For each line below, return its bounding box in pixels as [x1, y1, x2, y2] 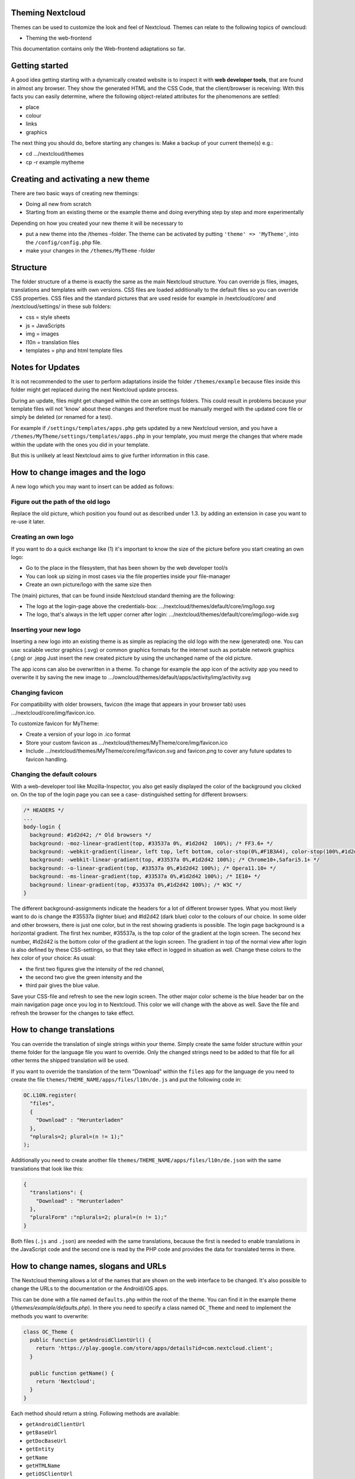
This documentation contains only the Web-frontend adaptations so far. [11, 45, 186, 53]
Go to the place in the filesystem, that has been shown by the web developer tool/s [25, 564, 228, 571]
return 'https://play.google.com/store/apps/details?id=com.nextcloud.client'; [35, 1345, 273, 1352]
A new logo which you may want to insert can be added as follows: [11, 483, 174, 490]
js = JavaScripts [25, 322, 65, 329]
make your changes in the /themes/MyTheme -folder [25, 247, 156, 254]
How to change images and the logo [11, 467, 146, 477]
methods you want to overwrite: [11, 1312, 89, 1319]
